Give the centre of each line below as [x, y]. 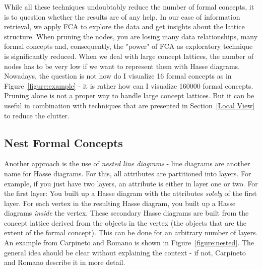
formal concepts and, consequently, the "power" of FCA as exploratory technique [128, 46]
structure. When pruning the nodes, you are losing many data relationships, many [131, 36]
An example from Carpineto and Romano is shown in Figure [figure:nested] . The [129, 243]
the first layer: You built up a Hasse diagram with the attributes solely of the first [130, 193]
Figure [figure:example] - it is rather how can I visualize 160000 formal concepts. [129, 85]
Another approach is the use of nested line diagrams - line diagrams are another [127, 163]
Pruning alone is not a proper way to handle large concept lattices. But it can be [129, 95]
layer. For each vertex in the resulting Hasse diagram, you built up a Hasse [120, 203]
